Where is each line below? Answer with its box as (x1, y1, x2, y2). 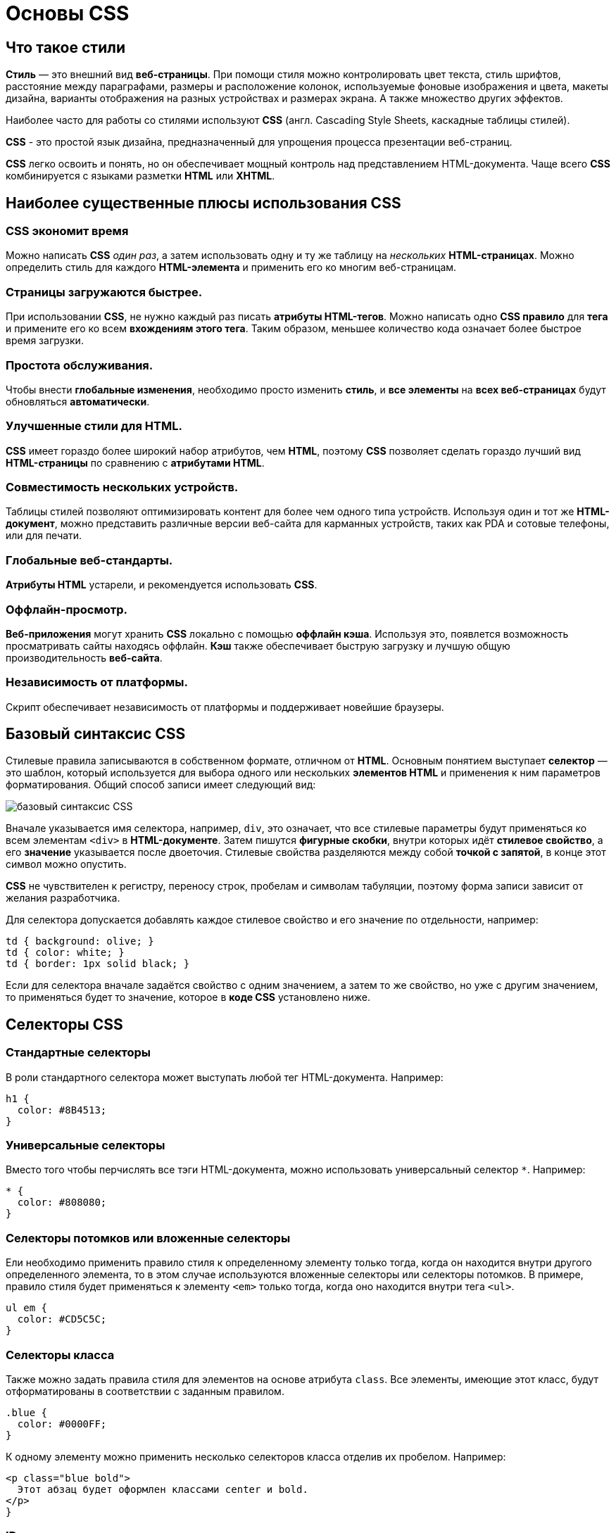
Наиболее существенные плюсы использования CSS (6, 194, 401, 212)
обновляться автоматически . (6, 395, 150, 408)
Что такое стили (6, 38, 126, 56)
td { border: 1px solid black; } (6, 958, 190, 970)
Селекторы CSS (6, 1015, 123, 1033)
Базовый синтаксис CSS (6, 725, 186, 743)
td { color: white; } (6, 947, 125, 959)
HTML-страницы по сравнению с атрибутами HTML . (6, 456, 265, 469)
